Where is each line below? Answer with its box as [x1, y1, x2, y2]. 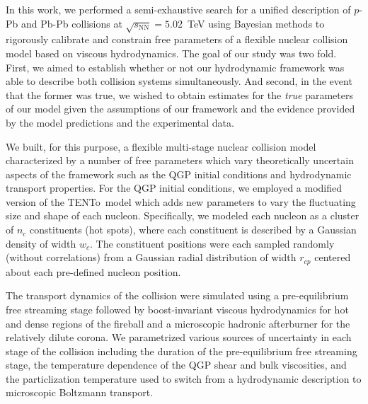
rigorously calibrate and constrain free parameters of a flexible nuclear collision [6, 32, 348, 47]
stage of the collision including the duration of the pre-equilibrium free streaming [6, 343, 357, 358]
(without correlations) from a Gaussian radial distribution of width [6, 250, 297, 265]
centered [314, 250, 351, 265]
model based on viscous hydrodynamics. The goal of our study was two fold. [6, 45, 337, 60]
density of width [6, 236, 76, 250]
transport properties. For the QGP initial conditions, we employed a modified [6, 180, 343, 195]
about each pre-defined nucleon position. [6, 264, 181, 279]
